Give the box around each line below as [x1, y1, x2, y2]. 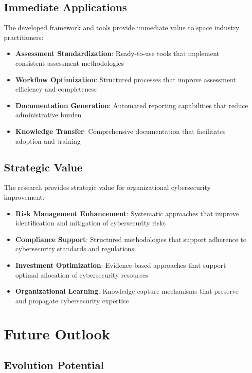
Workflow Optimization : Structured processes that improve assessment [15, 74, 236, 84]
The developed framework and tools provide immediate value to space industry [4, 22, 239, 33]
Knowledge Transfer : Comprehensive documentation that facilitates [15, 126, 226, 136]
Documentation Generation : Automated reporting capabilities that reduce [15, 100, 248, 110]
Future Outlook [4, 324, 110, 344]
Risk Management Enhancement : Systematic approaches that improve [15, 208, 239, 218]
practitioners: [4, 32, 44, 42]
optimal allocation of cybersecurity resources [15, 269, 148, 280]
